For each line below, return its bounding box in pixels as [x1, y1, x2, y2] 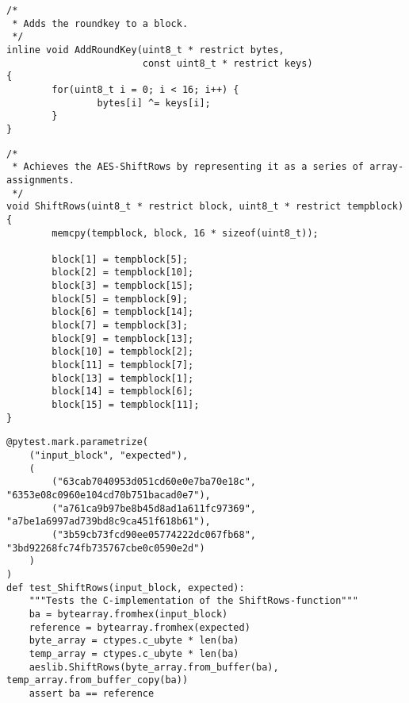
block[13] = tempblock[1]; [52, 372, 194, 384]
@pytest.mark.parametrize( [6, 436, 148, 448]
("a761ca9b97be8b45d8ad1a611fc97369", [52, 502, 256, 514]
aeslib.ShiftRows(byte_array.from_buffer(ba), [29, 661, 279, 673]
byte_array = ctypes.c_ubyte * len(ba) [29, 635, 239, 647]
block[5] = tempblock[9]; [52, 293, 189, 305]
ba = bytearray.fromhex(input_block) [29, 608, 228, 620]
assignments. [6, 174, 75, 186]
